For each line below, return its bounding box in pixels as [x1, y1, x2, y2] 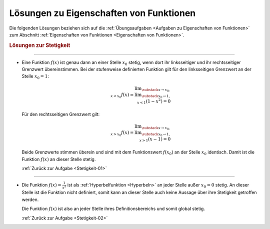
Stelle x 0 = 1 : [21, 73, 49, 80]
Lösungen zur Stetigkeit [9, 41, 70, 48]
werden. [21, 196, 39, 202]
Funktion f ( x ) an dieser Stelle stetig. [21, 156, 96, 162]
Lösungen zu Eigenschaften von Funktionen [9, 7, 196, 18]
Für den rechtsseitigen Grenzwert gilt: [21, 111, 100, 117]
